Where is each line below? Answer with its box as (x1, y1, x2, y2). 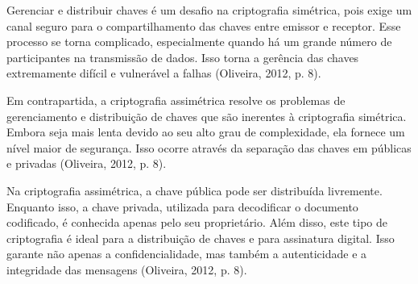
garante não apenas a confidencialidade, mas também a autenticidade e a (6, 245, 367, 262)
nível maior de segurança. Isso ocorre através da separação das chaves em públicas (6, 139, 412, 156)
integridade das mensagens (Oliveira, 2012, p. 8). (6, 261, 247, 278)
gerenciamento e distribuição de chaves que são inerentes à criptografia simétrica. (6, 107, 407, 124)
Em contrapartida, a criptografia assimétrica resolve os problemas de (6, 91, 346, 108)
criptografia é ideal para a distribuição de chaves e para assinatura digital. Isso (6, 229, 395, 246)
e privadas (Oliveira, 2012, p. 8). (6, 155, 167, 172)
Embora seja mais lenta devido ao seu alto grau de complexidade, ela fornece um (6, 123, 405, 140)
